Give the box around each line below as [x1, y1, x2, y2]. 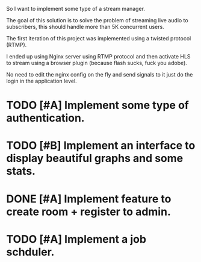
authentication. [6, 111, 85, 125]
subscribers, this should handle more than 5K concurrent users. [6, 23, 164, 30]
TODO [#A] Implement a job [6, 232, 146, 246]
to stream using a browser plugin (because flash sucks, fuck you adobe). [6, 60, 188, 66]
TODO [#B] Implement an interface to [6, 139, 196, 152]
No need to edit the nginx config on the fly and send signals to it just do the [6, 71, 193, 78]
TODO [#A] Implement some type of [6, 99, 190, 112]
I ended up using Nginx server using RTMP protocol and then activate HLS [6, 53, 191, 60]
